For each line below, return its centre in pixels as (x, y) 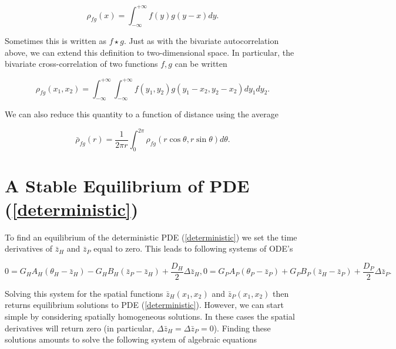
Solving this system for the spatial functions (84, 293)
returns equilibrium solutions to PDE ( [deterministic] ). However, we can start (144, 305)
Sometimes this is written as (56, 41)
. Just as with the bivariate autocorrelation (201, 41)
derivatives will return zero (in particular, (80, 328)
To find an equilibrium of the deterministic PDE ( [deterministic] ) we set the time (151, 237)
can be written (201, 64)
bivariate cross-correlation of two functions (81, 64)
